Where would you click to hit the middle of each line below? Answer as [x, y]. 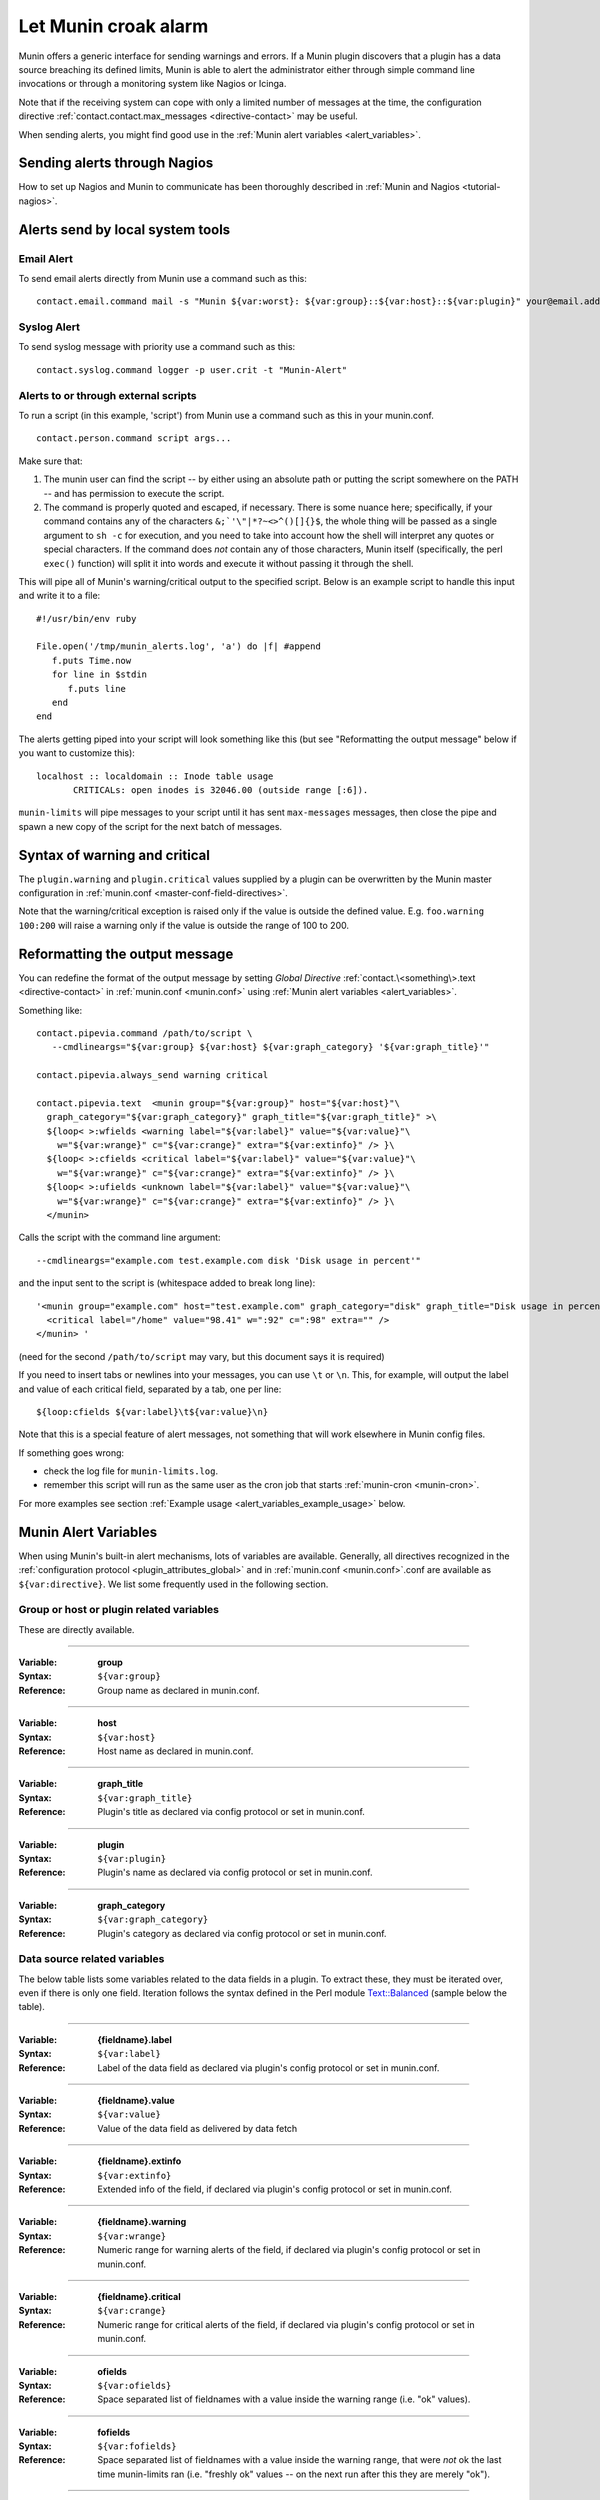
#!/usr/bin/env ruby [86, 618]
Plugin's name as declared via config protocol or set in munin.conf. [235, 1872]
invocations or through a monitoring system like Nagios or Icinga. [152, 84]
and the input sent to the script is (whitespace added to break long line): [167, 1283]
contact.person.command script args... [134, 438]
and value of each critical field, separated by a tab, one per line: [150, 1389]
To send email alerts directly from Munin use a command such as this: [162, 278]
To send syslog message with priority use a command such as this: [157, 347]
